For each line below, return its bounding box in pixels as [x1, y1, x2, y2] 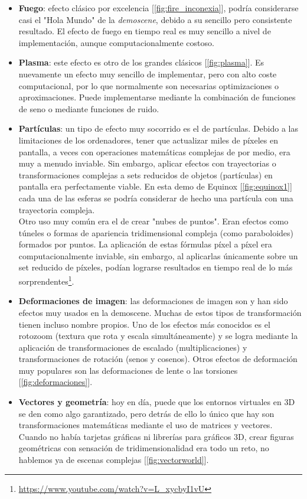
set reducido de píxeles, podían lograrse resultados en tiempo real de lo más [18, 261, 293, 273]
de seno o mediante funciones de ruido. [18, 102, 159, 115]
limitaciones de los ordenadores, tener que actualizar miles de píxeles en [18, 133, 278, 146]
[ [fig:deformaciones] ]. [18, 376, 93, 388]
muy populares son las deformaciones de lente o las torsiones [18, 364, 238, 376]
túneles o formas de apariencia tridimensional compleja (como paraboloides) [18, 226, 293, 239]
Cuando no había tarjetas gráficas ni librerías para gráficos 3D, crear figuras [18, 430, 294, 442]
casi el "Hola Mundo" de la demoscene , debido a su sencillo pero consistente [18, 13, 292, 25]
